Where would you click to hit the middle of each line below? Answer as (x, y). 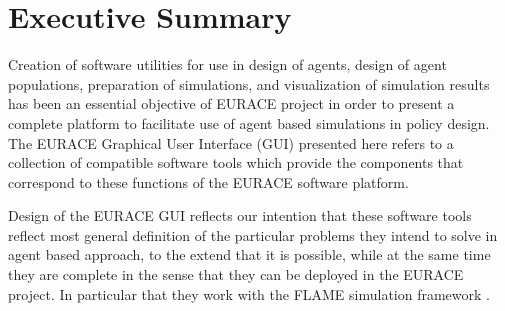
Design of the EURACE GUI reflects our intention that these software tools (240, 215)
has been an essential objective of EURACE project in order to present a (231, 103)
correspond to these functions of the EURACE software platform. (208, 181)
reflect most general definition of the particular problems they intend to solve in (253, 234)
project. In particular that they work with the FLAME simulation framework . (249, 293)
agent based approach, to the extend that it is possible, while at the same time (249, 254)
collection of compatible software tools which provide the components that (236, 162)
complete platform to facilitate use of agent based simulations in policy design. (249, 122)
